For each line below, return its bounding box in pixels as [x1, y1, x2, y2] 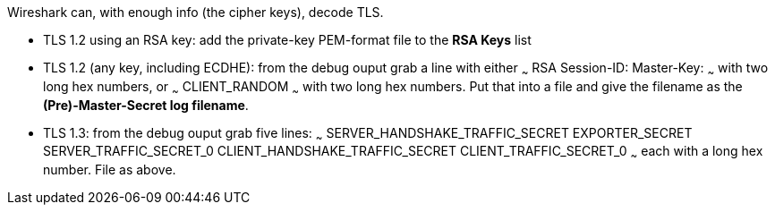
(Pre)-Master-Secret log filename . [43, 97, 249, 113]
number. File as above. [43, 162, 176, 178]
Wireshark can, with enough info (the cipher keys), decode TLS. [7, 4, 384, 20]
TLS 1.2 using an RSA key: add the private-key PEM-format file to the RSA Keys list [43, 32, 532, 47]
